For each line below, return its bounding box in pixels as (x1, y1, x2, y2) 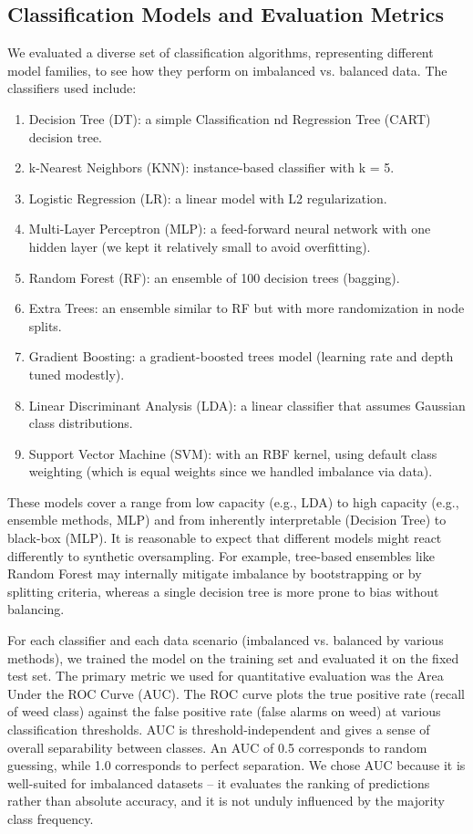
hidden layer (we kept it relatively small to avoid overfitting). (28, 236, 371, 255)
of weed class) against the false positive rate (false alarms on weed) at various (7, 702, 441, 721)
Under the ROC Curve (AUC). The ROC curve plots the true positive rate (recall (7, 683, 466, 703)
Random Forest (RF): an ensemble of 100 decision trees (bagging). (28, 267, 400, 287)
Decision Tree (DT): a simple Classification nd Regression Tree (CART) (28, 109, 431, 128)
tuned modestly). (28, 364, 125, 383)
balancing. (7, 599, 65, 619)
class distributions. (28, 413, 133, 433)
